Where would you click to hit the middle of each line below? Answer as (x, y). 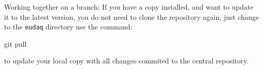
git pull (15, 43)
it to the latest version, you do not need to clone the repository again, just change (132, 16)
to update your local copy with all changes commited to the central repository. (126, 61)
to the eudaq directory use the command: (68, 27)
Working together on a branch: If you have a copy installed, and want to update (129, 7)
